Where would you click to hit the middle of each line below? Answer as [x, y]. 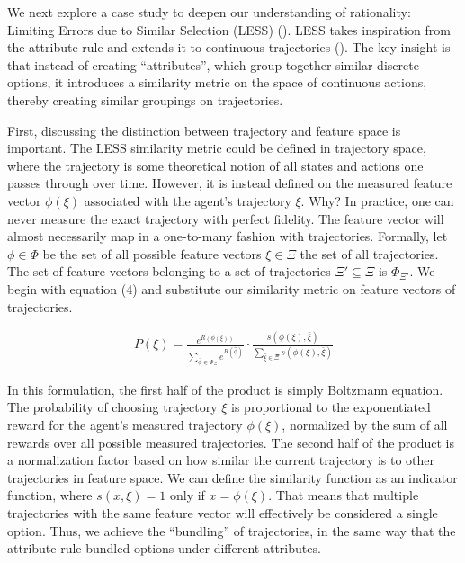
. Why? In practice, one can [377, 200]
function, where [50, 495]
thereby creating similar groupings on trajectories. [145, 99]
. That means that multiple [344, 495]
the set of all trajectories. [369, 253]
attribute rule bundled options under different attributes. [164, 548]
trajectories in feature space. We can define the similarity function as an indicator [232, 477]
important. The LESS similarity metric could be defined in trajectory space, [217, 148]
